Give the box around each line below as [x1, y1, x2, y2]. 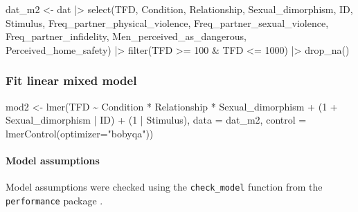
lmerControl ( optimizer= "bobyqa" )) [6, 126, 154, 140]
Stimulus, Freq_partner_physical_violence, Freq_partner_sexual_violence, [6, 15, 329, 30]
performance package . [6, 193, 103, 207]
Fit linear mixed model [6, 72, 137, 89]
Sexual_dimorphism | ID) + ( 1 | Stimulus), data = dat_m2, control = [6, 113, 307, 127]
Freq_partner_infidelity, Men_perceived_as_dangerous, [6, 29, 247, 44]
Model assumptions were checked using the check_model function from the [6, 180, 323, 194]
